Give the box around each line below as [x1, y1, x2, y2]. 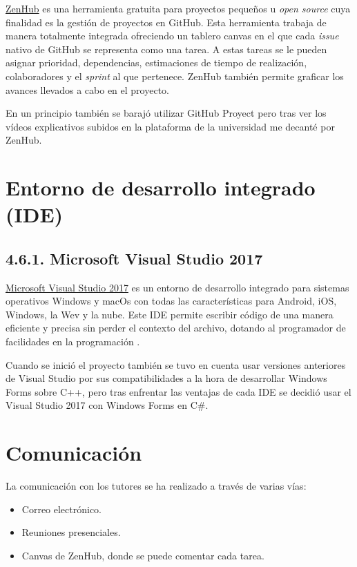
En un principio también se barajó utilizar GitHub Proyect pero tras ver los [6, 106, 327, 120]
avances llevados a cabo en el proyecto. [6, 82, 169, 97]
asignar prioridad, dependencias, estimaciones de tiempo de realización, [6, 55, 307, 70]
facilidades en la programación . [6, 334, 140, 349]
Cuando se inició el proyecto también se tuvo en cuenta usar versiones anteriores [6, 357, 346, 372]
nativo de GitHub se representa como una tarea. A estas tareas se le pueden [6, 41, 327, 56]
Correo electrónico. [21, 501, 102, 516]
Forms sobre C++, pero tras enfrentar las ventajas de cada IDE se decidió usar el [6, 384, 351, 398]
